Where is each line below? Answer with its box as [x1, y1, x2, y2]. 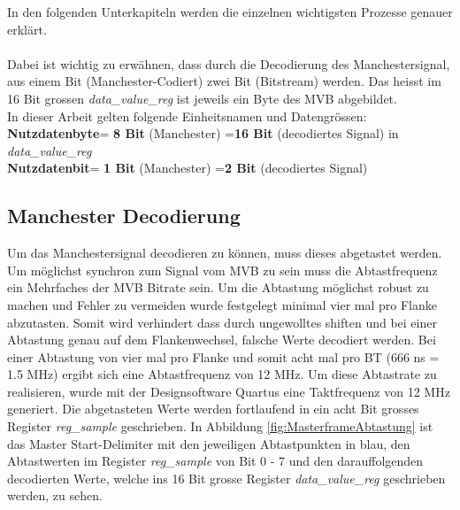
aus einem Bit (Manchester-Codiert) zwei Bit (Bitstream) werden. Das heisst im [7, 72, 441, 90]
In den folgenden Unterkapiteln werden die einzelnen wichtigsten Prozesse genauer [7, 3, 453, 20]
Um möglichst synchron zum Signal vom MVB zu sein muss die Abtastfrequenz [7, 260, 438, 279]
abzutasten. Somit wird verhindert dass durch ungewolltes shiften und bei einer [7, 313, 437, 331]
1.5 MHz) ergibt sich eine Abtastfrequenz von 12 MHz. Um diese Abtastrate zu [7, 365, 437, 383]
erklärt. [7, 19, 47, 38]
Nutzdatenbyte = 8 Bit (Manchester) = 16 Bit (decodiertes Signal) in [7, 124, 399, 143]
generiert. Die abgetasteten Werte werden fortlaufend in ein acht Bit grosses [7, 399, 419, 418]
